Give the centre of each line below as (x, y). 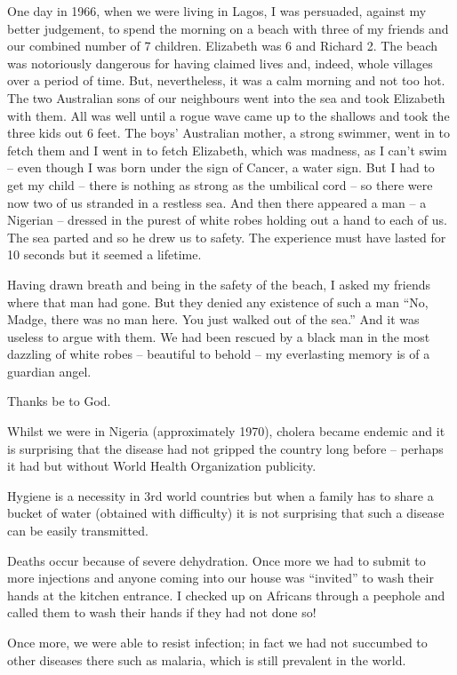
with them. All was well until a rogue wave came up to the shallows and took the (228, 115)
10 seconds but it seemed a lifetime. (104, 254)
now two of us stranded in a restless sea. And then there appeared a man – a (217, 202)
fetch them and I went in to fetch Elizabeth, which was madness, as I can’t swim (227, 150)
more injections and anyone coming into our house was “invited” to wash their (220, 578)
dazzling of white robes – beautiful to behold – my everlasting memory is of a (219, 354)
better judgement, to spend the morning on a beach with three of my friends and (228, 28)
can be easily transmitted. (78, 531)
